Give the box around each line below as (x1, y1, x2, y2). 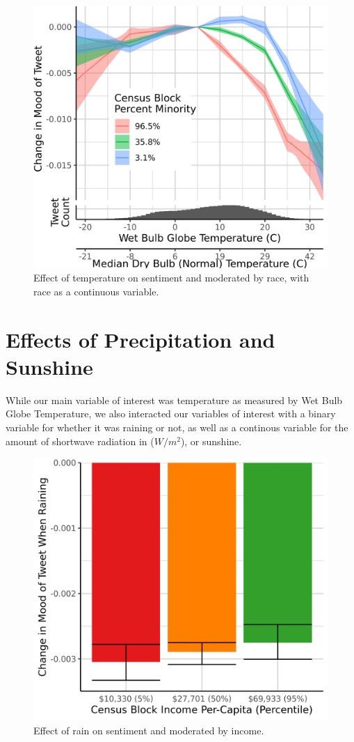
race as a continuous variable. (33, 284, 159, 298)
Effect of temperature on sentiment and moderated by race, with (33, 270, 309, 285)
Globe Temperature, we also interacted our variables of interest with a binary (6, 406, 336, 421)
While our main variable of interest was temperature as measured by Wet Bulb (6, 392, 343, 407)
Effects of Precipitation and (6, 325, 275, 353)
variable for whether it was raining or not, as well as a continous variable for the (6, 420, 348, 435)
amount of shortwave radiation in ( (6, 433, 154, 448)
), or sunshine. (180, 433, 242, 448)
